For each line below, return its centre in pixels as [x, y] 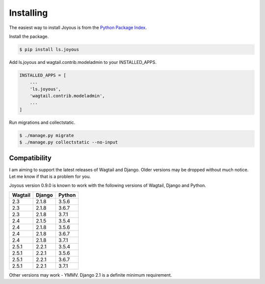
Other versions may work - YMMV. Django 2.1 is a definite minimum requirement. [91, 275]
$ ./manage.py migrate [47, 135]
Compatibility [30, 158]
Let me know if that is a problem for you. [50, 176]
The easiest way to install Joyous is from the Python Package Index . [78, 28]
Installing [28, 13]
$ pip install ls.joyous [49, 49]
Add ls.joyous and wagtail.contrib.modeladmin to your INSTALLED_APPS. [83, 62]
